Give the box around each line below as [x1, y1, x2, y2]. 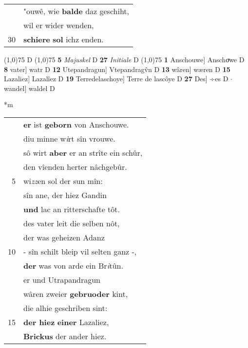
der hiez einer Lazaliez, [23, 316, 109, 328]
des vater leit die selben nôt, [23, 217, 120, 229]
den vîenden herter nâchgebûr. [23, 161, 127, 172]
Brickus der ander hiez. [23, 330, 107, 342]
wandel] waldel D [4, 83, 55, 93]
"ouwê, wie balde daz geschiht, [23, 5, 129, 17]
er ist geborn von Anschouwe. [23, 118, 129, 130]
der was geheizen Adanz [23, 231, 105, 243]
